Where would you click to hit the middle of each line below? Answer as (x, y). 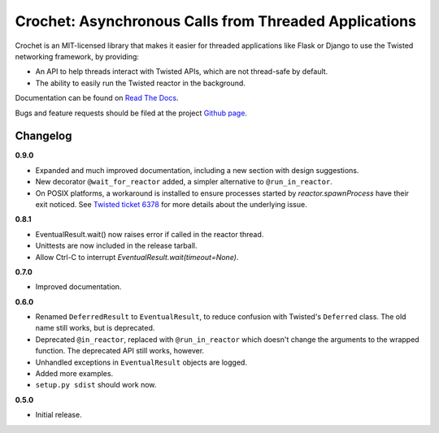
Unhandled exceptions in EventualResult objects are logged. (141, 362)
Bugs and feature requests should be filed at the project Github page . (131, 113)
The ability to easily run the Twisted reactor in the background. (140, 83)
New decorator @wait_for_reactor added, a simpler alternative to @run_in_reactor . (184, 182)
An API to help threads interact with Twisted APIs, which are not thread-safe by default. (182, 71)
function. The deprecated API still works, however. (120, 351)
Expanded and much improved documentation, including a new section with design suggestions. (197, 170)
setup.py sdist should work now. (96, 385)
